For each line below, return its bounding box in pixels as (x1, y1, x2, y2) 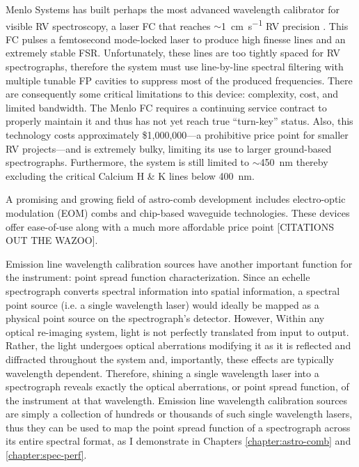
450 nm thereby (260, 155, 328, 169)
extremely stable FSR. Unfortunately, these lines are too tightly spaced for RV (6, 45, 340, 60)
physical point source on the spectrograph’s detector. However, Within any (6, 311, 325, 326)
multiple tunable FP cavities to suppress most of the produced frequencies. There (6, 72, 353, 87)
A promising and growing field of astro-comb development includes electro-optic (6, 192, 346, 206)
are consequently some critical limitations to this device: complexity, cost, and (6, 86, 338, 101)
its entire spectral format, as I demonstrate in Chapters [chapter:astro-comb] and (6, 434, 351, 448)
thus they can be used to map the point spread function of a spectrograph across (6, 420, 351, 434)
